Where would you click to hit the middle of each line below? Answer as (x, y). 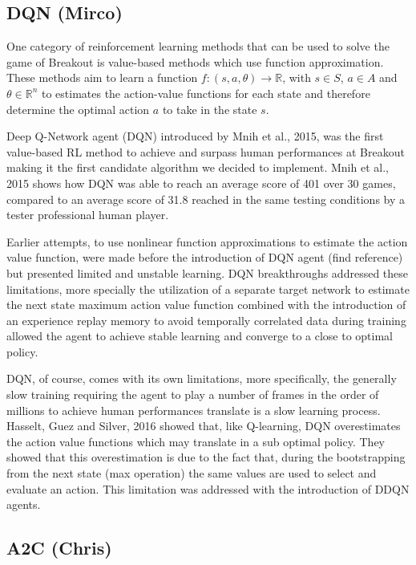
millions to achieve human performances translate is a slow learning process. (194, 410)
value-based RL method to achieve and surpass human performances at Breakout (206, 151)
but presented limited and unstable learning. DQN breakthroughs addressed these (208, 272)
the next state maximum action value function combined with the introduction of (206, 305)
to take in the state (210, 109)
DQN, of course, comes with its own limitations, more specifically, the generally (202, 378)
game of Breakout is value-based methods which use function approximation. (195, 61)
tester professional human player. (88, 215)
